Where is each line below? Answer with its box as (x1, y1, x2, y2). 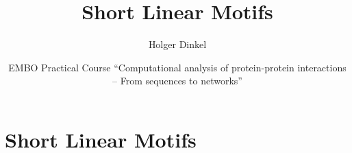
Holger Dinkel (148, 37, 207, 51)
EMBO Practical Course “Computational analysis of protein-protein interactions (8, 60, 347, 74)
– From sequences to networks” (112, 73, 242, 88)
